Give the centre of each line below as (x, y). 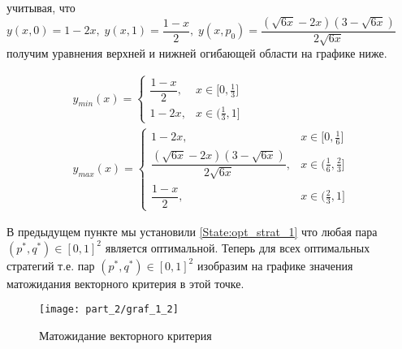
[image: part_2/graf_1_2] (109, 310)
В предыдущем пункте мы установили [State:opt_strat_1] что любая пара (192, 232)
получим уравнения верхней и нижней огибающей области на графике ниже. (197, 53)
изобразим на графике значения (275, 265)
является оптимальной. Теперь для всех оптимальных (238, 247)
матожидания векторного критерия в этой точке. (125, 283)
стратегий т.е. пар (51, 265)
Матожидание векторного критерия (125, 335)
